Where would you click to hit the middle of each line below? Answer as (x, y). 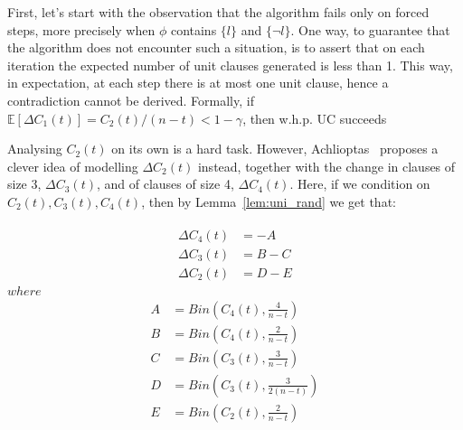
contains (194, 29)
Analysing (35, 149)
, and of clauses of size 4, (165, 184)
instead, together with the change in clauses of (326, 166)
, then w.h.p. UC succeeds (315, 118)
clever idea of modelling (73, 166)
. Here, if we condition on (360, 184)
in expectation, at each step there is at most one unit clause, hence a (198, 83)
